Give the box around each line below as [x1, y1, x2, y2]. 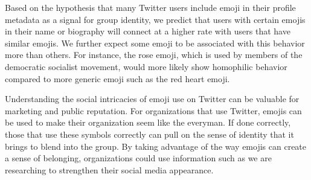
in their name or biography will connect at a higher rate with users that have [5, 25, 290, 37]
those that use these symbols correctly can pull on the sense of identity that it [5, 127, 294, 140]
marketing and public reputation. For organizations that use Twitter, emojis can [5, 104, 302, 117]
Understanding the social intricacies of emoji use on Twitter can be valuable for [5, 92, 300, 105]
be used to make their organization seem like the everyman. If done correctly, [5, 116, 291, 129]
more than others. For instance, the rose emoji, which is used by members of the [5, 48, 303, 61]
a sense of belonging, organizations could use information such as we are [5, 152, 272, 164]
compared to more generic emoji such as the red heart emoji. [5, 72, 230, 85]
